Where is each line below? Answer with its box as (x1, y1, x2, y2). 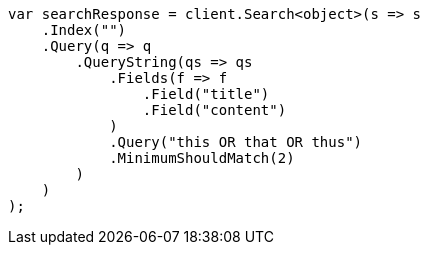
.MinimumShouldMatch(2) (109, 150, 295, 166)
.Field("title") (142, 86, 270, 102)
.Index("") (41, 22, 127, 38)
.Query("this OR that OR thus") (109, 134, 363, 150)
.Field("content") (142, 102, 287, 118)
